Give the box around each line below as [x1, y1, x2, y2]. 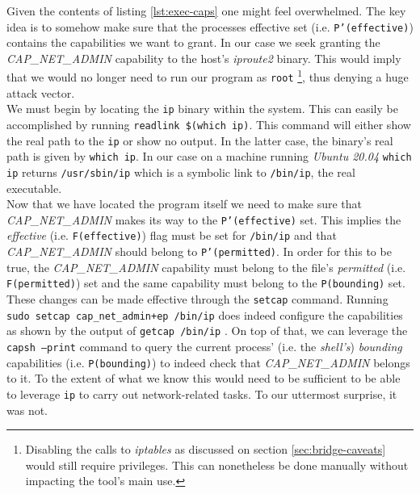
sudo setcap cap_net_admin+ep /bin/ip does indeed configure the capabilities [6, 306, 403, 323]
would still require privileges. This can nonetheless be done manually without [25, 456, 409, 473]
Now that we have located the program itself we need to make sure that [6, 195, 363, 212]
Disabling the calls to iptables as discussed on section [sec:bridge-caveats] [25, 441, 386, 458]
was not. [6, 401, 48, 418]
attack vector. [6, 84, 75, 101]
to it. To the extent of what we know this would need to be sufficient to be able [6, 370, 401, 387]
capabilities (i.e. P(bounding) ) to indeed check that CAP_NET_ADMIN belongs [6, 354, 410, 370]
